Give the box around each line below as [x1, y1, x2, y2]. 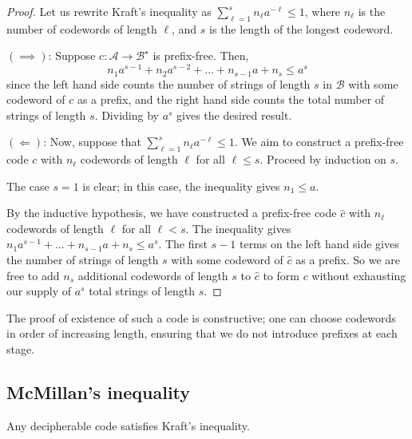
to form [263, 267, 299, 283]
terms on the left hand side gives [239, 235, 399, 252]
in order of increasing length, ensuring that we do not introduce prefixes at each [6, 325, 398, 342]
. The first [158, 235, 208, 252]
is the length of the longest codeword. [209, 20, 394, 37]
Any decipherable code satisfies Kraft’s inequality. [6, 417, 250, 433]
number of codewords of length [6, 20, 157, 37]
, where [304, 3, 341, 19]
